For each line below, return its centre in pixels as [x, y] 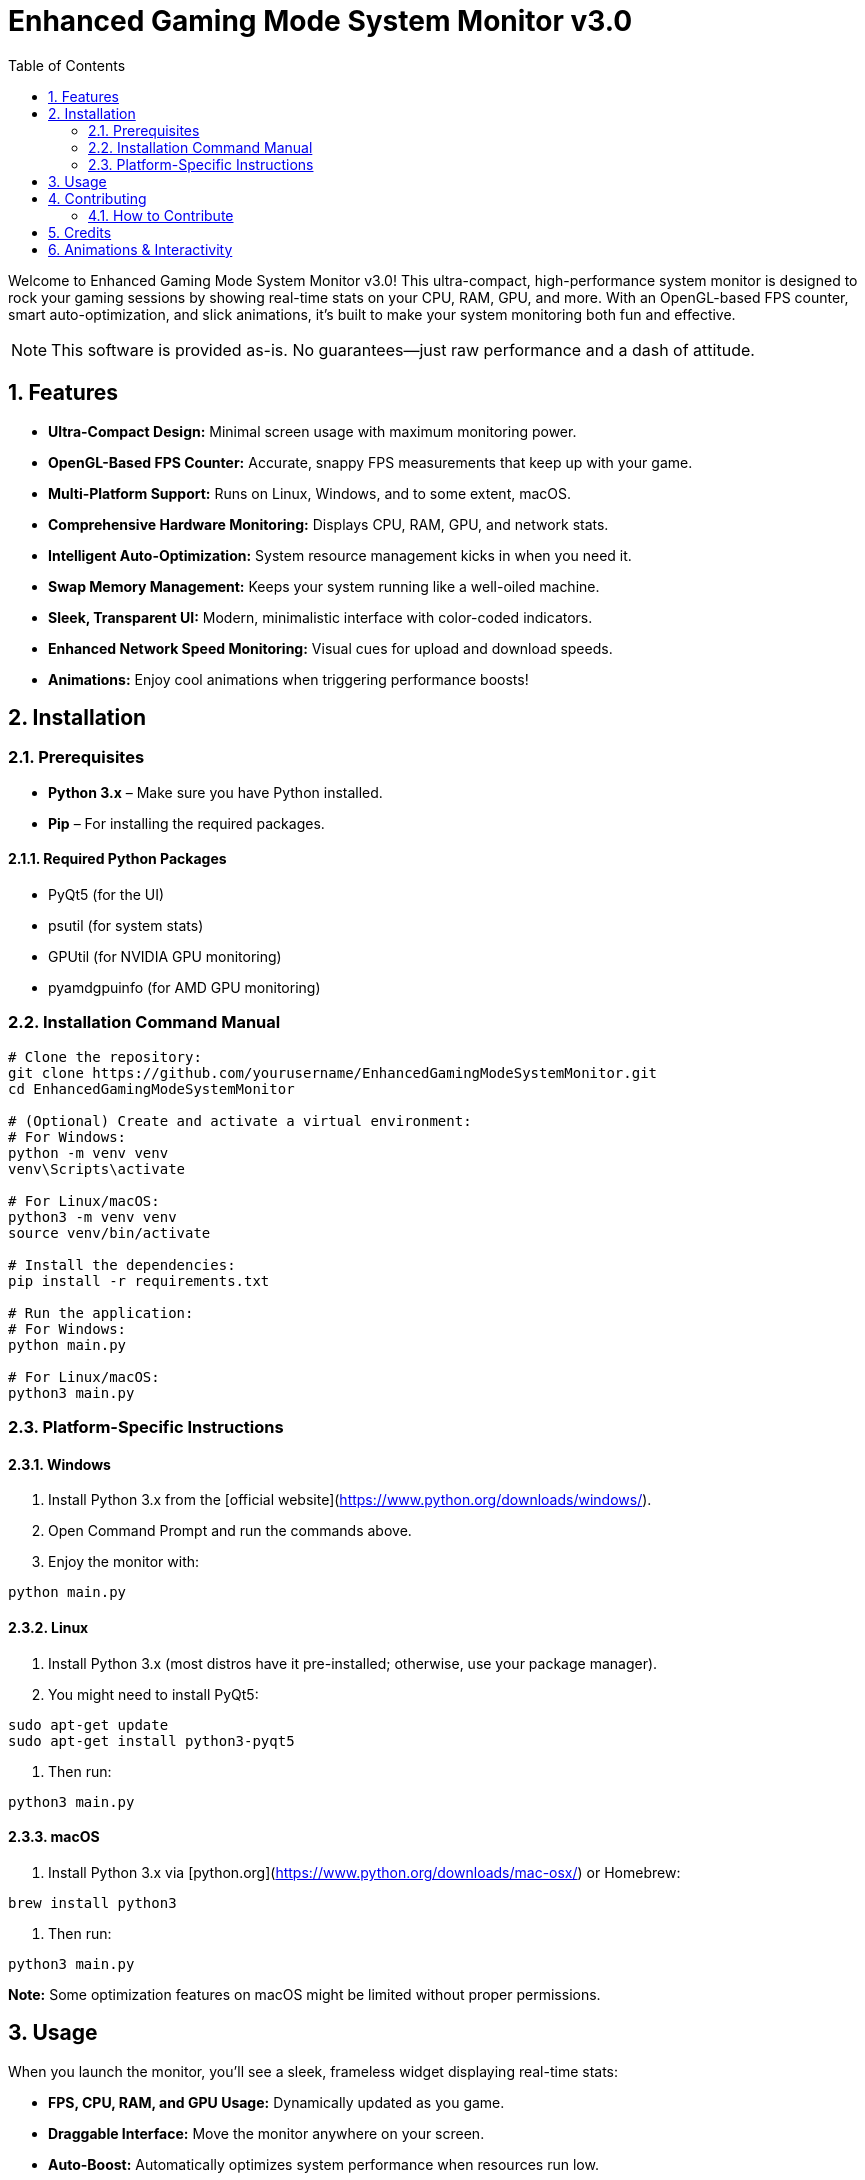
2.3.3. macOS [54, 1837]
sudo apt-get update [88, 1724]
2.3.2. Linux [48, 1627]
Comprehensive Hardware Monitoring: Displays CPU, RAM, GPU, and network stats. [328, 524]
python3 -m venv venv [92, 1216]
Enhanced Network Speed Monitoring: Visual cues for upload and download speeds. [330, 648]
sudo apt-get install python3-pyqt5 [151, 1740]
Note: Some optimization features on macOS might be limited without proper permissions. [304, 1994]
